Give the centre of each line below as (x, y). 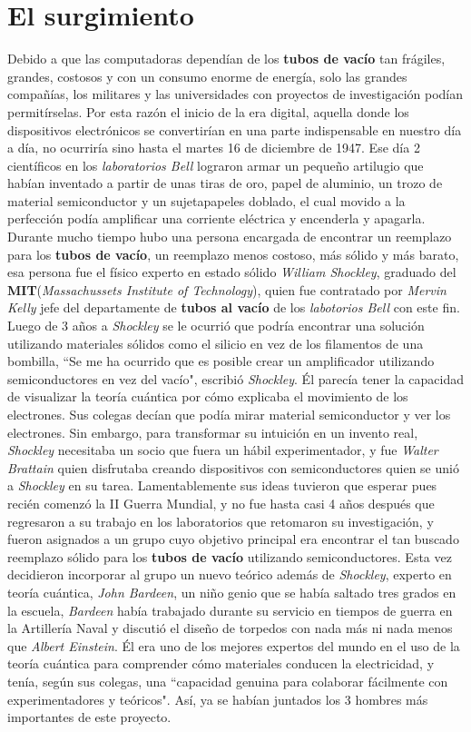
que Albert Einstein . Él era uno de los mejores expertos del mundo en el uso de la (234, 645)
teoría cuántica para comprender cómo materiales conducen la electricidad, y (221, 663)
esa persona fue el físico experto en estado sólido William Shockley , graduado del (232, 272)
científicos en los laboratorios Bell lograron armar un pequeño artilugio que (216, 165)
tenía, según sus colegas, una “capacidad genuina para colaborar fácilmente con (228, 681)
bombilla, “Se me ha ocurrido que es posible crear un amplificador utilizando (221, 361)
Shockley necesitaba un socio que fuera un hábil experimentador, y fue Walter (223, 450)
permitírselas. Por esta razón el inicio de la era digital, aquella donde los (208, 111)
